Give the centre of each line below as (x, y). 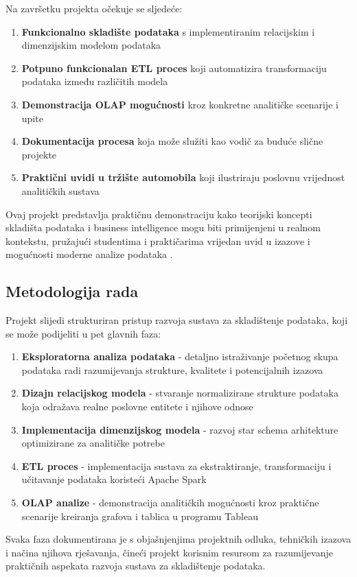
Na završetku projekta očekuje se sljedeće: (94, 8)
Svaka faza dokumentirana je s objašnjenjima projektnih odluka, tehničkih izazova (178, 539)
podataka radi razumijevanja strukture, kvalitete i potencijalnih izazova (172, 369)
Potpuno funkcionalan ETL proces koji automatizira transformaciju (174, 68)
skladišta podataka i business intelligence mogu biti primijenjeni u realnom (163, 227)
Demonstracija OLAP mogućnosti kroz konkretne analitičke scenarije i (180, 104)
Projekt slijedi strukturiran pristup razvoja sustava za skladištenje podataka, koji (177, 320)
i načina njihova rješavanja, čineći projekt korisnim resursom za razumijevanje (169, 552)
